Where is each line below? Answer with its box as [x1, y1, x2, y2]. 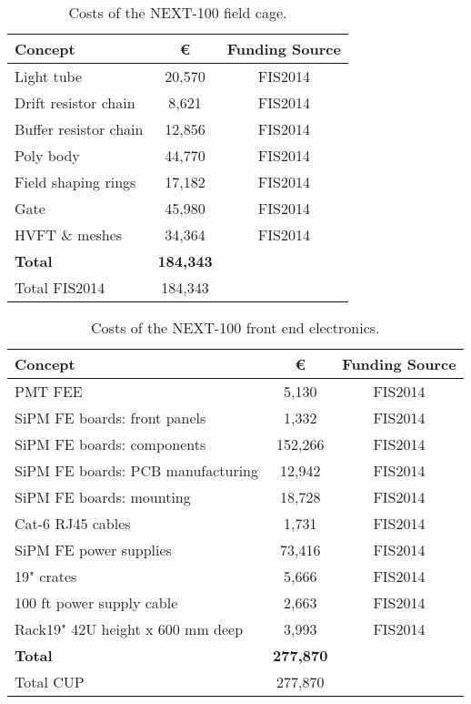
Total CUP [15, 671, 85, 692]
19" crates [15, 566, 77, 587]
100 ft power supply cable [15, 592, 178, 613]
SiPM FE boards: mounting [15, 486, 191, 507]
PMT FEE [15, 381, 83, 402]
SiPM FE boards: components [15, 434, 206, 454]
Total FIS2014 [15, 277, 105, 298]
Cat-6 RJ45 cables [15, 513, 131, 534]
